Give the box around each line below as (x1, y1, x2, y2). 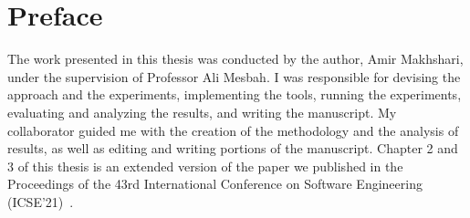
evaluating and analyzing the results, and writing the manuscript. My (7, 102, 397, 121)
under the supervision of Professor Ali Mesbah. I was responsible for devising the (7, 67, 461, 86)
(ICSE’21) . (7, 192, 74, 211)
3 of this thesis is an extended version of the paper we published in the (7, 156, 403, 175)
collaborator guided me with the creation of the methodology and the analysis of (7, 120, 459, 140)
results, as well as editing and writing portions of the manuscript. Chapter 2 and (7, 139, 458, 158)
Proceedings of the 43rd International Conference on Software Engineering (7, 174, 423, 193)
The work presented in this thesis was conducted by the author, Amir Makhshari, (7, 49, 464, 68)
